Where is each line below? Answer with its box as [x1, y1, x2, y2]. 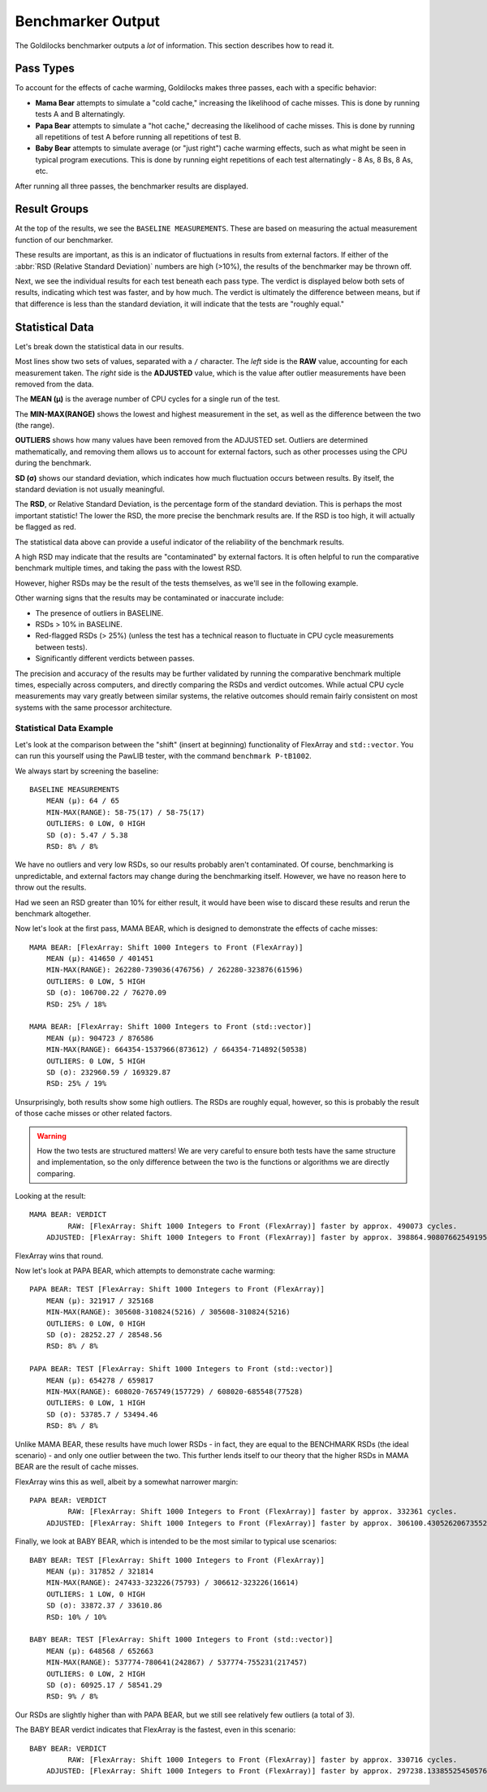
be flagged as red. [15, 522, 76, 532]
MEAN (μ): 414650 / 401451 [45, 954, 154, 963]
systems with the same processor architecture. [15, 703, 172, 712]
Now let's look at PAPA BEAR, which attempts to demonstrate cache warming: [15, 1266, 276, 1275]
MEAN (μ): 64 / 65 [45, 796, 120, 806]
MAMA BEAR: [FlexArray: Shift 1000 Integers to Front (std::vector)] [29, 1022, 312, 1032]
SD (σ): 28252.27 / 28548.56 [45, 1331, 162, 1340]
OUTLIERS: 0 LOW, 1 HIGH [45, 1398, 145, 1408]
